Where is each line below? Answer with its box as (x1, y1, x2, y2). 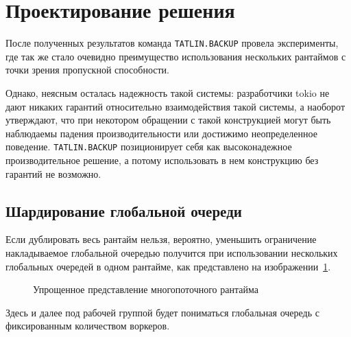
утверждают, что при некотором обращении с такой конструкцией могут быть (5, 113, 331, 127)
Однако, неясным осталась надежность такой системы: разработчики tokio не (5, 85, 330, 100)
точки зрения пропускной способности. (5, 62, 169, 77)
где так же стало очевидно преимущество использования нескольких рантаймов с (5, 49, 346, 63)
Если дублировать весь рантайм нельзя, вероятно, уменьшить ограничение (5, 232, 317, 246)
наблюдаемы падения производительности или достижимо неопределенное (5, 126, 317, 140)
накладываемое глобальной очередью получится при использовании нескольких (5, 245, 338, 259)
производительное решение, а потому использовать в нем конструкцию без (5, 153, 319, 167)
